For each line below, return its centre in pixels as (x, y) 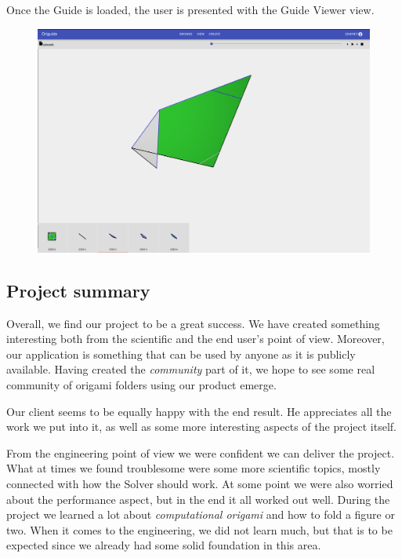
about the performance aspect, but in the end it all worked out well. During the (198, 499)
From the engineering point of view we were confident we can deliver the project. (201, 452)
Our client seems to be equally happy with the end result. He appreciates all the (199, 411)
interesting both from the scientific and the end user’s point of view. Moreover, (196, 339)
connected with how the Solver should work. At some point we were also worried (200, 484)
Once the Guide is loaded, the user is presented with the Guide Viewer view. (190, 9)
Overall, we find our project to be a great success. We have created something (193, 323)
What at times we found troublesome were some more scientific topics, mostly (194, 468)
